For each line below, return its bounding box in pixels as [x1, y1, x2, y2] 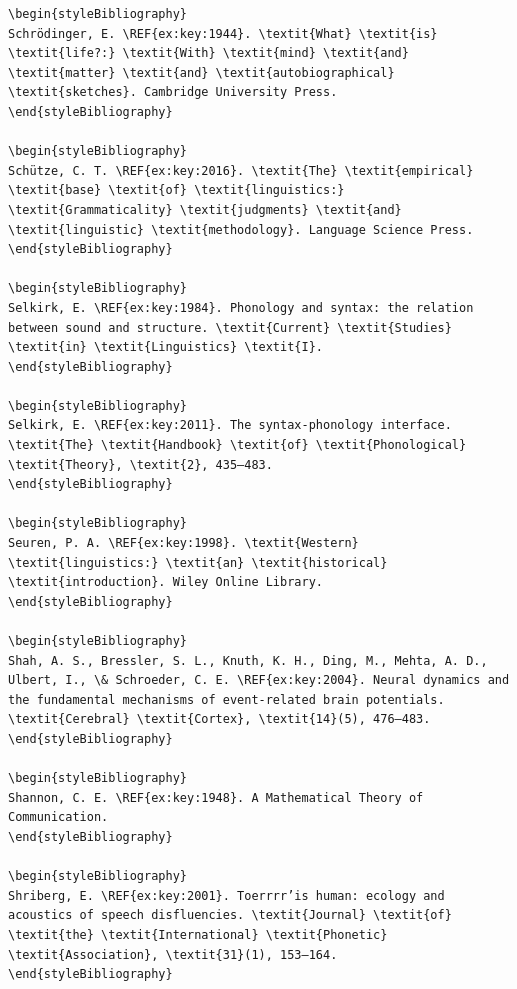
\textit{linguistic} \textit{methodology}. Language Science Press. [8, 222, 474, 237]
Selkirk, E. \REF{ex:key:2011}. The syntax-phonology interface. [8, 418, 452, 433]
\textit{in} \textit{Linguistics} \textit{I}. [8, 340, 323, 355]
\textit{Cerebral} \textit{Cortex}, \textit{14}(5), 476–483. [8, 712, 431, 727]
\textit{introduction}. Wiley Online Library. [8, 575, 323, 590]
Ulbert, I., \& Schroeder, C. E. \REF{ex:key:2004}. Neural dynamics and [8, 673, 510, 688]
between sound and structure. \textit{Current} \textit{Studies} [8, 320, 452, 335]
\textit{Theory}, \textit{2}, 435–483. [8, 457, 273, 472]
